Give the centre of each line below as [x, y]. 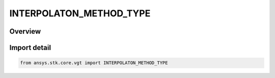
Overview [25, 31]
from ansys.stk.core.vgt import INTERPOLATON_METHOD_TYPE [94, 63]
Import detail [30, 48]
